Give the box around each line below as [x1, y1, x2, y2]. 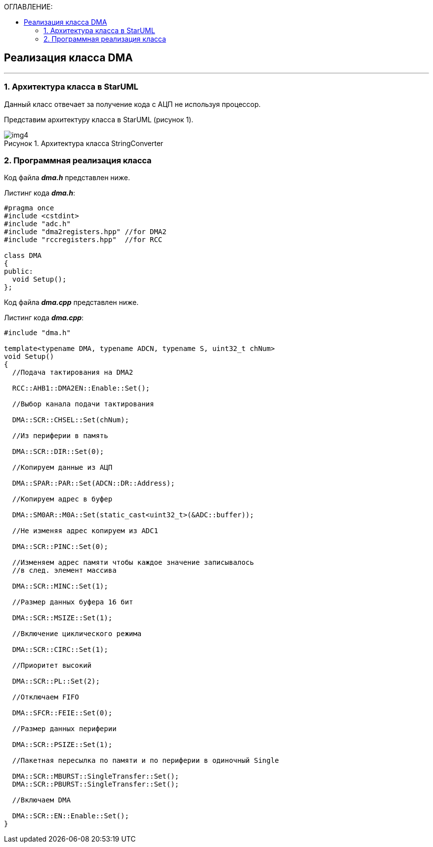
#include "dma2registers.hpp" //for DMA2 [4, 228, 167, 236]
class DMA [4, 251, 42, 260]
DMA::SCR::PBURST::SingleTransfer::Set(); [12, 780, 179, 789]
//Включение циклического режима [12, 630, 142, 638]
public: [4, 267, 34, 276]
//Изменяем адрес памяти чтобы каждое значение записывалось [12, 558, 254, 567]
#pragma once [4, 204, 54, 212]
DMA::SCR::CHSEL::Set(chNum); [12, 416, 129, 424]
